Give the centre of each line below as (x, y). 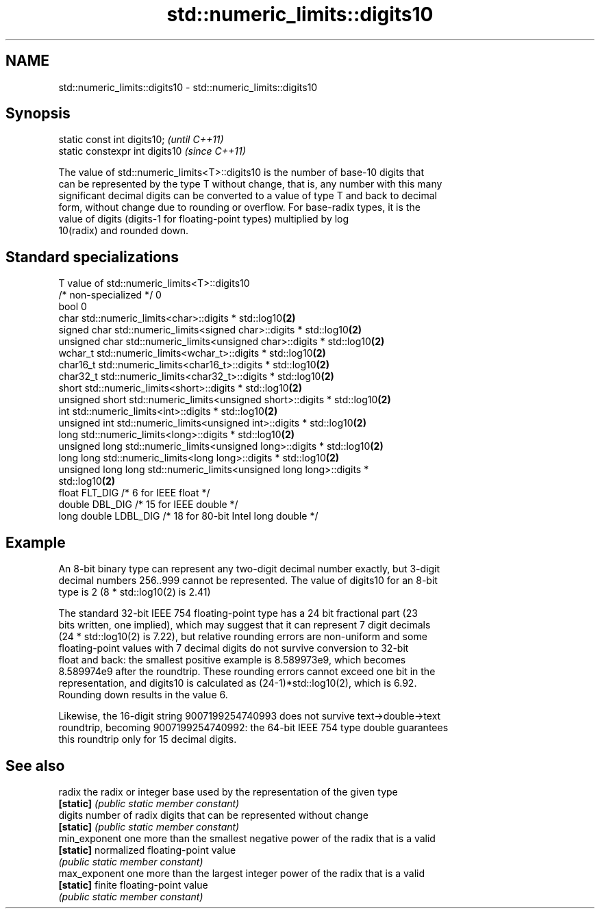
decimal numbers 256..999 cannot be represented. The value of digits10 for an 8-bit (248, 581)
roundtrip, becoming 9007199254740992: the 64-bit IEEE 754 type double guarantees (253, 728)
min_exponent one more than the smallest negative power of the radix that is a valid (247, 838)
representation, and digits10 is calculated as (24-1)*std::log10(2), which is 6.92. (238, 683)
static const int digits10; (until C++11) (141, 140)
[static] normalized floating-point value (147, 850)
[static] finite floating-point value (133, 885)
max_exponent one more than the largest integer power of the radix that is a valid (242, 873)
